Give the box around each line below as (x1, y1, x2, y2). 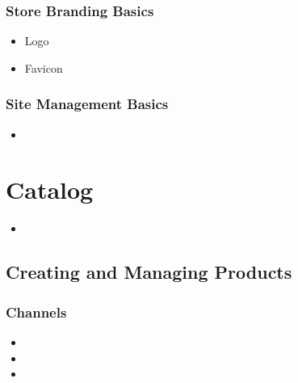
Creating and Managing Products (6, 259, 292, 284)
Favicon (24, 59, 63, 76)
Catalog (6, 173, 94, 206)
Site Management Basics (6, 94, 169, 114)
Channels (6, 301, 67, 322)
